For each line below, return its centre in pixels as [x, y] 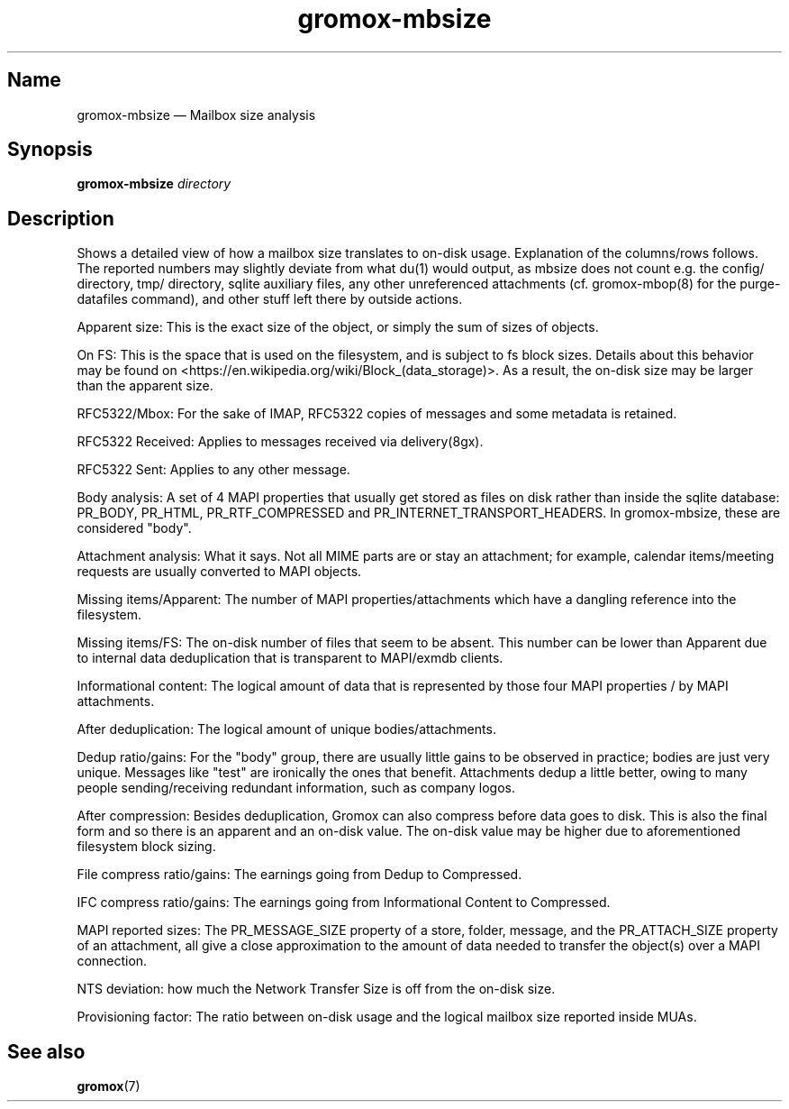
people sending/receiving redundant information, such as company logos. [296, 788]
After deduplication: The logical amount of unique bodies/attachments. [286, 729]
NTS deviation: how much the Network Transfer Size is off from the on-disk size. [316, 989]
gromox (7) [109, 1086]
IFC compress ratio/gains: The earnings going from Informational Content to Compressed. [344, 903]
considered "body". [134, 528]
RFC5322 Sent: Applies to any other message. [213, 470]
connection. [112, 961]
